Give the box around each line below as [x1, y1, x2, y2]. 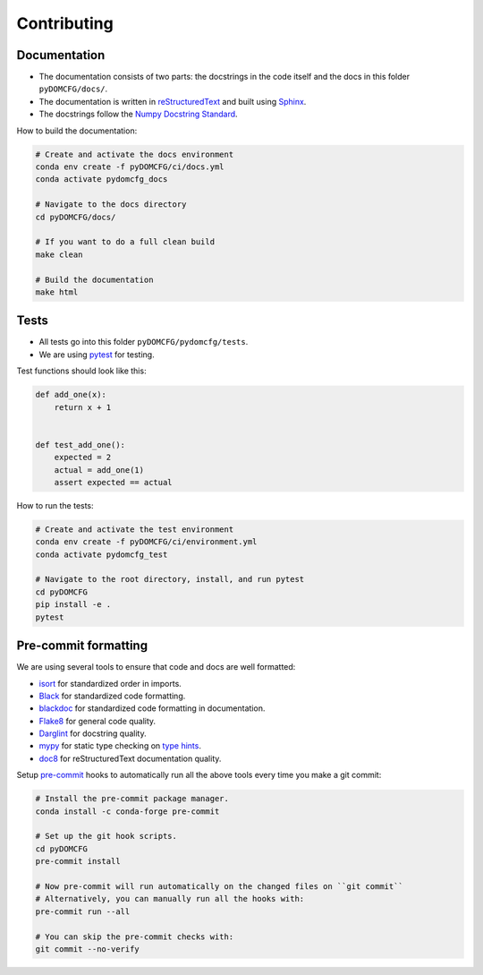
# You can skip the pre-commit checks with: [35, 931, 234, 942]
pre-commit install [35, 856, 121, 867]
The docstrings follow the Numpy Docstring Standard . [38, 108, 238, 120]
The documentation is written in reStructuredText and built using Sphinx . [38, 96, 307, 107]
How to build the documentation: [16, 125, 138, 136]
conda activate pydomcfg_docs [35, 175, 168, 184]
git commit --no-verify [35, 944, 140, 954]
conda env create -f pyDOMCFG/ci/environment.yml [35, 537, 258, 547]
